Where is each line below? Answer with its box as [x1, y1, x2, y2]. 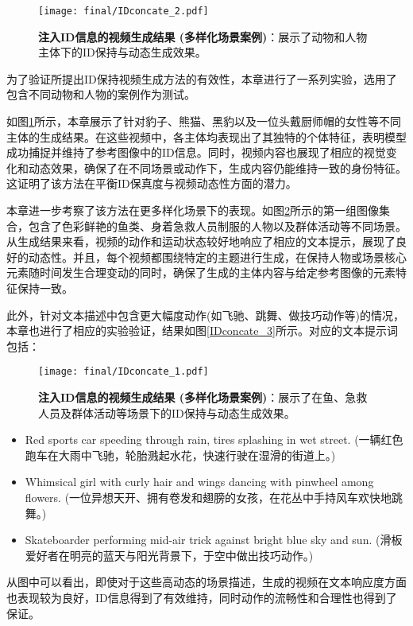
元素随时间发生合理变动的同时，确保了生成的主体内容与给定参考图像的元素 [6, 264, 396, 281]
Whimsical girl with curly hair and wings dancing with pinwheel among [25, 473, 374, 490]
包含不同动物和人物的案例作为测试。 [6, 86, 195, 103]
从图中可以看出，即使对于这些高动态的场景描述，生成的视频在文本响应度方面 [6, 574, 407, 590]
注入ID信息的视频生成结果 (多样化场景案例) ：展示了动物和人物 [38, 28, 368, 45]
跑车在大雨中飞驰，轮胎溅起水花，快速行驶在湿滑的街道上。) [25, 446, 336, 463]
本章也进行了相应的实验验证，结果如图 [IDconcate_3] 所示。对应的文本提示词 [6, 322, 398, 339]
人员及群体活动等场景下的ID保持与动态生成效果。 [38, 404, 295, 421]
